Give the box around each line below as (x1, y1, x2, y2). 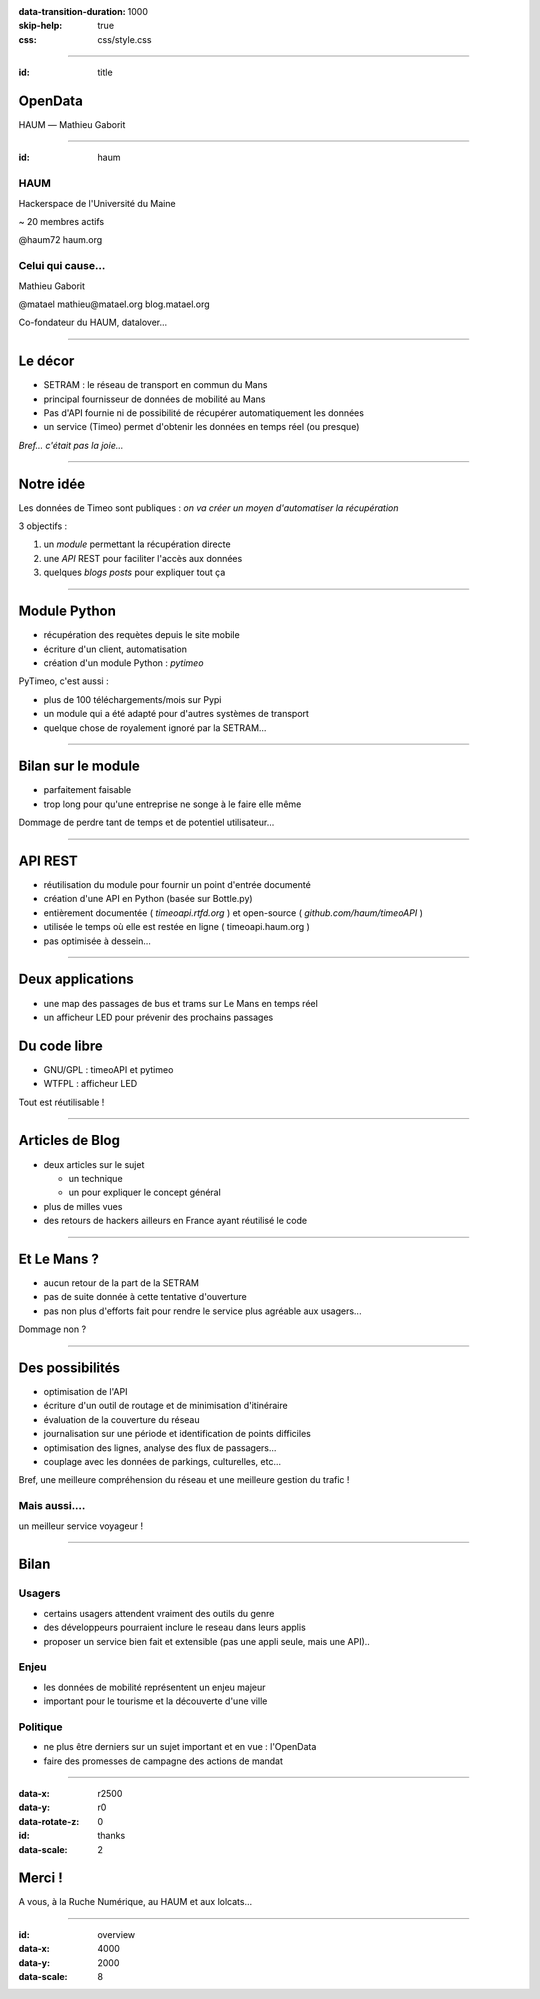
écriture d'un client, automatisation (43, 643, 187, 655)
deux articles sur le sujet (43, 1158, 145, 1170)
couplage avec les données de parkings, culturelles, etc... (43, 1456, 282, 1468)
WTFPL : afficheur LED (43, 1078, 138, 1090)
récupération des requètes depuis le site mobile (43, 629, 240, 641)
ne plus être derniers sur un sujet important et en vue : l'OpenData (43, 1741, 317, 1753)
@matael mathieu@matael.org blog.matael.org (18, 298, 210, 310)
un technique (68, 1172, 124, 1184)
